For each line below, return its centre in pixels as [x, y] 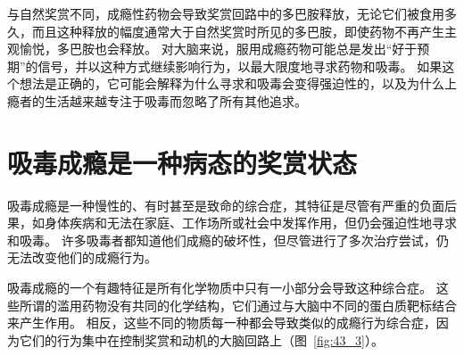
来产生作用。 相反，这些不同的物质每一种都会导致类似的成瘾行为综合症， [222, 323]
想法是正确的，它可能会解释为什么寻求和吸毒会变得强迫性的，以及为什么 [232, 83]
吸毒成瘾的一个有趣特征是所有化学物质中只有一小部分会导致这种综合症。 [220, 288]
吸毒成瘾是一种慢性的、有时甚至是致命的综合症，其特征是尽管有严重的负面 [226, 205]
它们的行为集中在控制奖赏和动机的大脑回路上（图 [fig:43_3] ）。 [201, 339]
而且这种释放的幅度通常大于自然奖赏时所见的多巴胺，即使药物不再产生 [238, 31]
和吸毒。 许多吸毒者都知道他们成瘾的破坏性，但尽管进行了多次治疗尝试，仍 [228, 240]
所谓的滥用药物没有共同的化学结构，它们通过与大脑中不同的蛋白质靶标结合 [238, 305]
